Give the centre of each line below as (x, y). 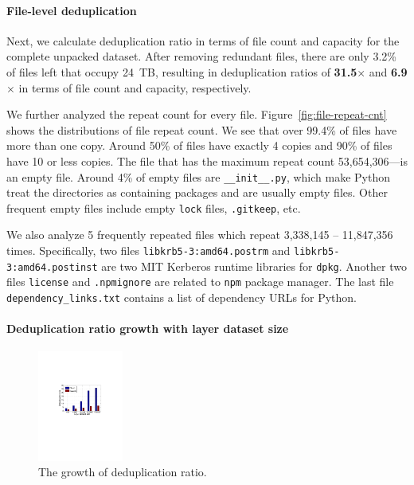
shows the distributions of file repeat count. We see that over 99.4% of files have (202, 129)
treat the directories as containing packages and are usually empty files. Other (197, 192)
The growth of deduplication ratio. (123, 472)
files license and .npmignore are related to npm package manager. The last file (200, 282)
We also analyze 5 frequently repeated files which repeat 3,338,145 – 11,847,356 (200, 235)
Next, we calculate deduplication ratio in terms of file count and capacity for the (203, 40)
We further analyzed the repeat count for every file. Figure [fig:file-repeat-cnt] (197, 114)
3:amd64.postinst (52, 267)
